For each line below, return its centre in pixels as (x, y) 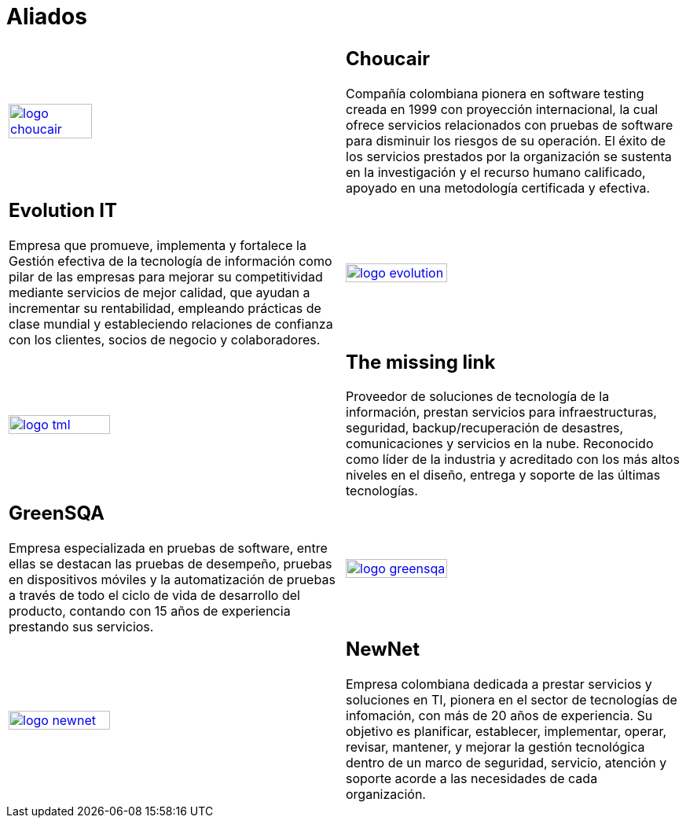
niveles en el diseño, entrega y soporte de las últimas (503, 475)
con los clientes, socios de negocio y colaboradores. (165, 339)
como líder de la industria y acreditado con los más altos (513, 460)
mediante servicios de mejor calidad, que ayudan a (160, 292)
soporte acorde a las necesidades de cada (472, 779)
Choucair (388, 58)
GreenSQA (57, 513)
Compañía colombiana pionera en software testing (495, 93)
